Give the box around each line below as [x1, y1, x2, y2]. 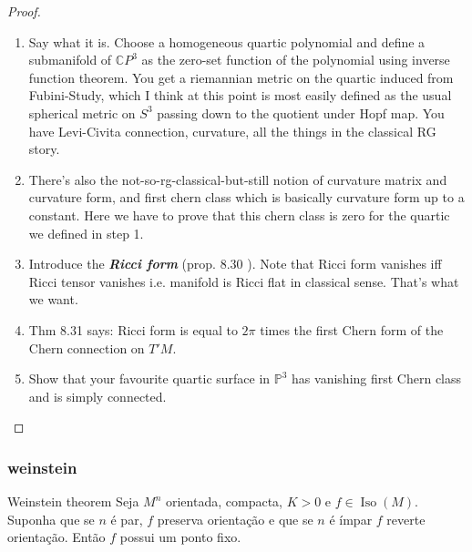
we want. [28, 290, 78, 309]
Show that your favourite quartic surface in [28, 369, 271, 388]
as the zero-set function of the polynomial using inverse [141, 50, 450, 69]
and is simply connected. [28, 386, 167, 405]
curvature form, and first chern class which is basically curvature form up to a [28, 188, 465, 207]
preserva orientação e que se [157, 509, 313, 528]
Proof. [7, 2, 41, 20]
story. [28, 139, 60, 158]
